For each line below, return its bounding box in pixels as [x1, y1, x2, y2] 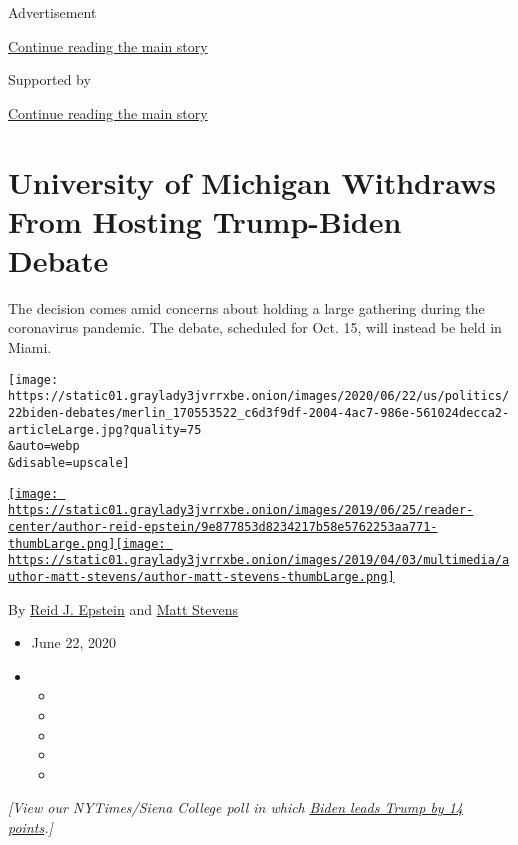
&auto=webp [8, 439, 80, 454]
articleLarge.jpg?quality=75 [8, 422, 202, 437]
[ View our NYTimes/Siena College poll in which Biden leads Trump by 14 [8, 797, 463, 818]
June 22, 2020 [31, 632, 116, 653]
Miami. [8, 337, 52, 358]
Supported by [8, 69, 91, 90]
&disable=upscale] [8, 455, 130, 470]
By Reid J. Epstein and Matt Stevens [8, 598, 239, 619]
